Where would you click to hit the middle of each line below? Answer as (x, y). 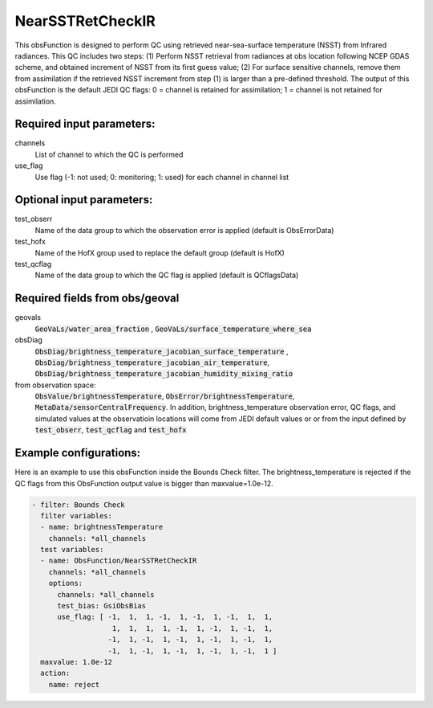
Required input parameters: (85, 124)
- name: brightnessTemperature (102, 527)
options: (66, 583)
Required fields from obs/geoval (97, 299)
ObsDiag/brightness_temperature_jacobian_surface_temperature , (162, 351)
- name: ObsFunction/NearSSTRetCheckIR (119, 561)
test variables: (72, 550)
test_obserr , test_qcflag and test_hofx (111, 430)
